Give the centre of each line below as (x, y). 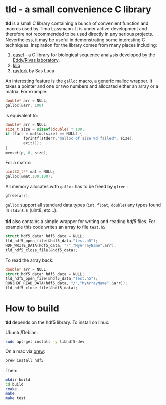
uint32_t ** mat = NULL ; (30, 172)
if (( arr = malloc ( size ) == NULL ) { (44, 134)
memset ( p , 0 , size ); (27, 153)
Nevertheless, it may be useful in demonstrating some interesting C (75, 40)
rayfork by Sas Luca (33, 71)
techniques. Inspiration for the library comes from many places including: (81, 45)
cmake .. (14, 389)
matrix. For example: (26, 91)
